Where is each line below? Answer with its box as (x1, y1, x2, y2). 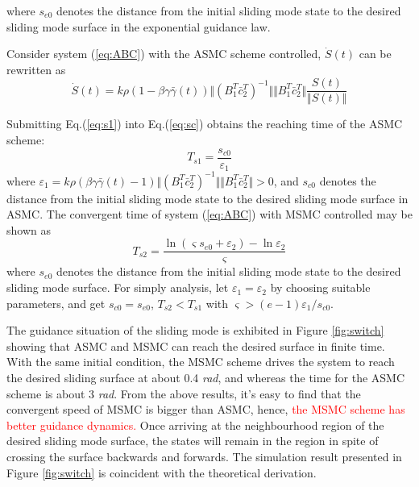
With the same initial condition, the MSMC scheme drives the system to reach (6, 353, 395, 370)
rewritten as (6, 60, 66, 77)
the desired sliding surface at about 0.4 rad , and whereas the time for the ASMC (6, 369, 405, 386)
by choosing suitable (270, 279, 371, 296)
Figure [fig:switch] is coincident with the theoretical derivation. (6, 464, 317, 481)
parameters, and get (6, 294, 106, 311)
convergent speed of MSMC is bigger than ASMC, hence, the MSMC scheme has (6, 401, 405, 418)
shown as (6, 221, 51, 238)
